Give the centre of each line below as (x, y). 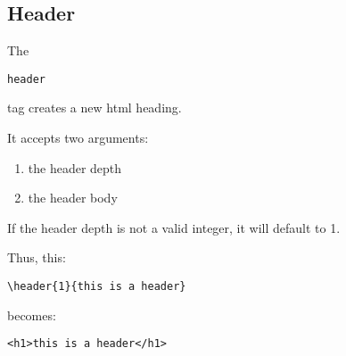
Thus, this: (37, 257)
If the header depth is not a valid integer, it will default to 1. (174, 227)
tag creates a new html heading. (95, 108)
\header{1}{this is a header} (97, 287)
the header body (73, 198)
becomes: (32, 315)
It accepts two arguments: (78, 138)
